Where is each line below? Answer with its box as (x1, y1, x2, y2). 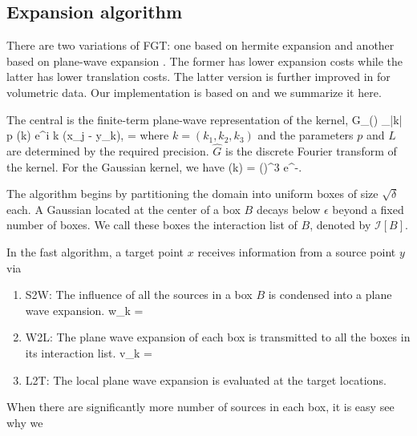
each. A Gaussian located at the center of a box (6, 200, 241, 217)
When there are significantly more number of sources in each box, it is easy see (6, 398, 395, 415)
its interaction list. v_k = (25, 344, 152, 361)
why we (6, 414, 43, 430)
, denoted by (310, 216, 371, 233)
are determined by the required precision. (6, 142, 209, 159)
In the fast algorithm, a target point (6, 243, 184, 260)
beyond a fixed (332, 200, 404, 217)
